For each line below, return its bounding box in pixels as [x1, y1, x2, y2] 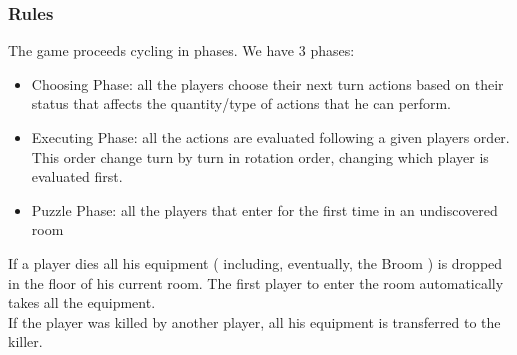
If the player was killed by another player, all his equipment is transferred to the [8, 311, 501, 332]
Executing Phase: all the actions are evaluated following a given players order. [31, 127, 510, 147]
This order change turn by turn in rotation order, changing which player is [31, 146, 489, 167]
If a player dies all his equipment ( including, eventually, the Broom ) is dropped [8, 252, 503, 273]
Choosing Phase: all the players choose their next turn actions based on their [31, 73, 504, 94]
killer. [8, 331, 43, 352]
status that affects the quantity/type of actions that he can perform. [31, 93, 452, 114]
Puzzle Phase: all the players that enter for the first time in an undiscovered [31, 199, 498, 220]
